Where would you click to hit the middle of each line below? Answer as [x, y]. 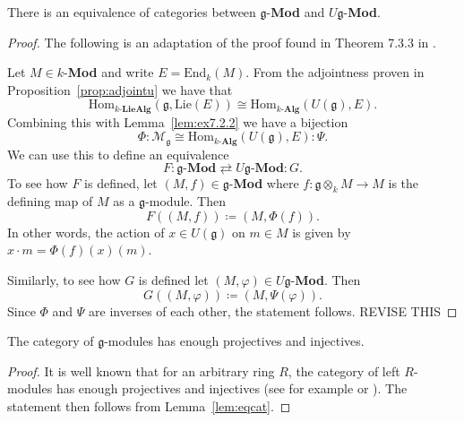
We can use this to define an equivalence [118, 154]
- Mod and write [109, 72]
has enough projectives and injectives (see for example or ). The [232, 388]
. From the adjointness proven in [335, 72]
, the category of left [344, 370]
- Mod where [264, 183]
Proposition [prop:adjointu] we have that [120, 89]
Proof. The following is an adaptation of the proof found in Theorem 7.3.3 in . [222, 42]
